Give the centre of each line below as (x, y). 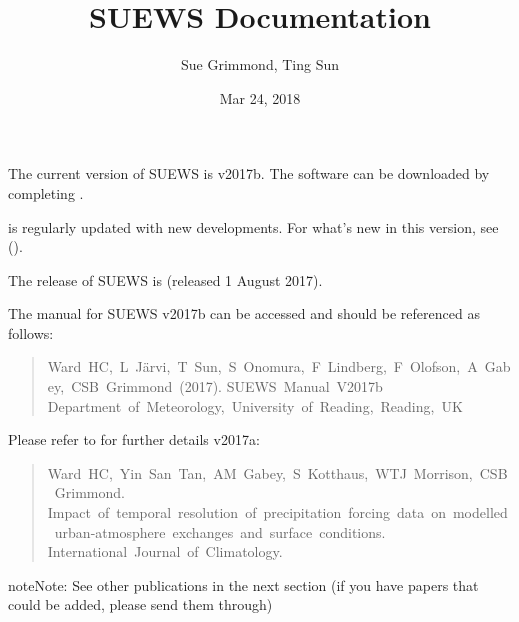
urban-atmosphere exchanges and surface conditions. (220, 531)
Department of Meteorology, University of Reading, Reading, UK (255, 405)
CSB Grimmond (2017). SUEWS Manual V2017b (227, 386)
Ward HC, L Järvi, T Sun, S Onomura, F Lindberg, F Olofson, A (262, 366)
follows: (31, 332)
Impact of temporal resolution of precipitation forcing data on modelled (277, 512)
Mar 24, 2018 (260, 97)
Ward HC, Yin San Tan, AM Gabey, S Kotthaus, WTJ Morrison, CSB (277, 472)
